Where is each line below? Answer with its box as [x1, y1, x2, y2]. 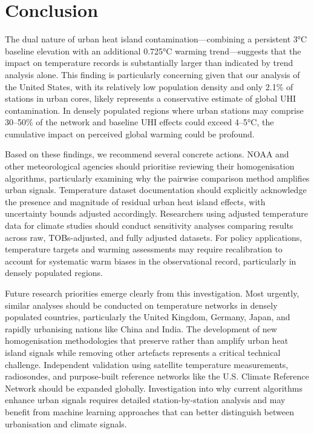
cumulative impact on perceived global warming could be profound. [5, 127, 255, 140]
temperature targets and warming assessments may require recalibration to [5, 243, 283, 255]
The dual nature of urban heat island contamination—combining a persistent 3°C [5, 33, 307, 45]
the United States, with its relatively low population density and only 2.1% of [5, 80, 293, 93]
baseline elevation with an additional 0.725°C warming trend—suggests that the [5, 44, 301, 57]
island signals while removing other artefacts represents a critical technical [5, 346, 281, 358]
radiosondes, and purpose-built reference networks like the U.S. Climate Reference [5, 370, 309, 383]
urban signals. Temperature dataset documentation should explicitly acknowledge [5, 183, 307, 196]
